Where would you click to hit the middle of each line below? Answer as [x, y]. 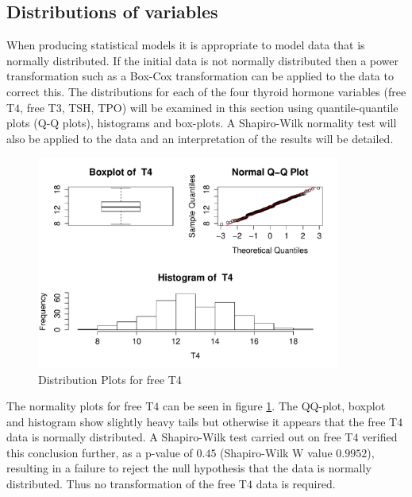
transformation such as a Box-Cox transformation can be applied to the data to [200, 76]
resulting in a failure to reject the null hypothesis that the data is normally [189, 468]
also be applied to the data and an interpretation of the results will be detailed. [200, 138]
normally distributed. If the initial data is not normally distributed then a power [203, 60]
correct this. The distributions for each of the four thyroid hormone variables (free [206, 91]
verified [380, 437]
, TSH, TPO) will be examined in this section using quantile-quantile [230, 107]
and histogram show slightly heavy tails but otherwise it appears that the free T [202, 421]
